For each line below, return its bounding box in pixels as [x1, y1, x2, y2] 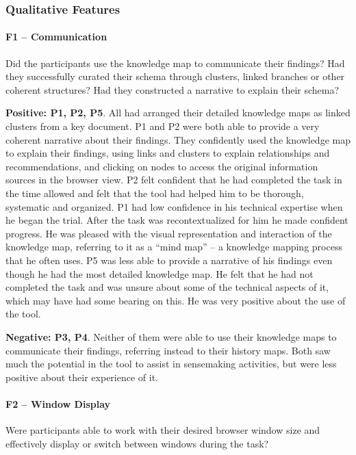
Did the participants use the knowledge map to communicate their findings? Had [5, 55, 345, 70]
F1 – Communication [5, 29, 107, 44]
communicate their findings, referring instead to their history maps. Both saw [5, 343, 331, 357]
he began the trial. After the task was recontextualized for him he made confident [5, 213, 348, 227]
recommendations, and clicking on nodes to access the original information [5, 159, 318, 173]
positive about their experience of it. [5, 369, 159, 384]
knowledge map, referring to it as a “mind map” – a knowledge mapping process [5, 239, 342, 254]
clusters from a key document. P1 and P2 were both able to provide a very [5, 119, 320, 133]
